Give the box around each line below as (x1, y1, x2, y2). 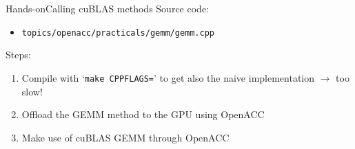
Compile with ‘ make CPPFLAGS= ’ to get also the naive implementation (21, 70, 315, 84)
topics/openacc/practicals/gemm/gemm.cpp (21, 27, 214, 38)
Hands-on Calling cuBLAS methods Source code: (6, 1, 209, 15)
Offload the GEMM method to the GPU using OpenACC (21, 107, 265, 122)
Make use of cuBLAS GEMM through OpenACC (21, 130, 230, 144)
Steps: (6, 47, 31, 62)
